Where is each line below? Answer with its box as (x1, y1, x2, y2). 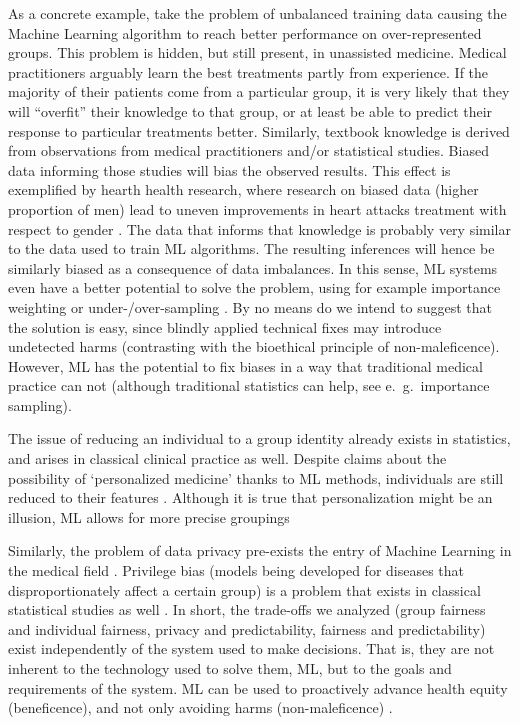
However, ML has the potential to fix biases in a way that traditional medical (8, 355, 483, 376)
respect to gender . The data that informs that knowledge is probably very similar (8, 218, 511, 239)
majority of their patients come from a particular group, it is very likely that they (8, 81, 510, 102)
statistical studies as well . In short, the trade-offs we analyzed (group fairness (8, 599, 486, 620)
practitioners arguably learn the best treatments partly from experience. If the (8, 61, 489, 82)
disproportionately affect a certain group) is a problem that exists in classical (8, 579, 481, 600)
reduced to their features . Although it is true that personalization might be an (8, 487, 493, 508)
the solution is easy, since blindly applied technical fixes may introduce (8, 316, 442, 337)
